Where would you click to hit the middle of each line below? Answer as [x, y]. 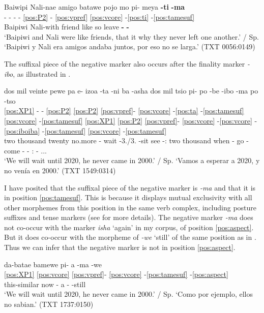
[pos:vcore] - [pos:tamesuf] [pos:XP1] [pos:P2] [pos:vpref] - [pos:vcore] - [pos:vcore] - [131, 120]
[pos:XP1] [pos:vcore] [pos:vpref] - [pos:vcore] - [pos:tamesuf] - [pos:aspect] [116, 274]
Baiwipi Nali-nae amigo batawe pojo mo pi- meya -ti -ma [95, 7]
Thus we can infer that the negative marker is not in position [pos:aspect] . [120, 247]
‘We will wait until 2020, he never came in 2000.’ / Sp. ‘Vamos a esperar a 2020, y [132, 160]
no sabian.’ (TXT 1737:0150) [49, 304]
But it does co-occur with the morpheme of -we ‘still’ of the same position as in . [130, 237]
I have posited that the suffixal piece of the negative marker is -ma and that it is [130, 187]
